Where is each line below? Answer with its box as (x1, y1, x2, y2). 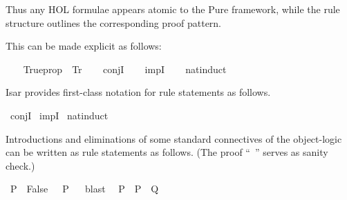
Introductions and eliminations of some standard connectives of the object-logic (6, 131, 342, 146)
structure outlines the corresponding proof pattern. (6, 15, 222, 30)
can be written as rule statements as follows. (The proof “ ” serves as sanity (6, 145, 328, 159)
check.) (6, 158, 35, 172)
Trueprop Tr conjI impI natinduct (23, 61, 227, 76)
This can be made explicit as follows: (6, 39, 162, 53)
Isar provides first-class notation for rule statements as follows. (6, 85, 271, 99)
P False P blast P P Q (10, 181, 159, 196)
